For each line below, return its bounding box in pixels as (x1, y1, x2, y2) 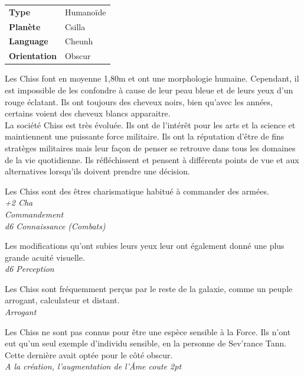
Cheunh (64, 35, 93, 47)
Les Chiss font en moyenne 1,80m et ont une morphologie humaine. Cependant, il (5, 72, 299, 85)
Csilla (64, 20, 86, 33)
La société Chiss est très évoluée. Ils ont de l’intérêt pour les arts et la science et (5, 118, 296, 131)
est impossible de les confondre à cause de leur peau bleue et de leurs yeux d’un (5, 83, 293, 96)
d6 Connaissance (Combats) (5, 219, 106, 232)
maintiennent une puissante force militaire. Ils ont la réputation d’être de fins (5, 130, 285, 142)
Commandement (5, 208, 64, 220)
